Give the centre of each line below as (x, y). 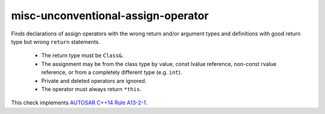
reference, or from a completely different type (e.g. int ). (112, 73)
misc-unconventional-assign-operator (110, 16)
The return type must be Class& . (82, 55)
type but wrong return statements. (56, 41)
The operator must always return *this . (91, 89)
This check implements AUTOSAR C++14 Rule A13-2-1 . (79, 103)
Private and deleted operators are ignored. (94, 80)
